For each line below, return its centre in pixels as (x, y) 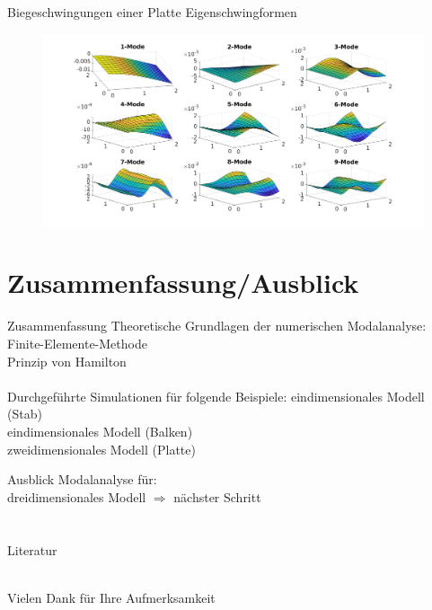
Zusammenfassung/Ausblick (183, 283)
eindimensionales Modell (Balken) (100, 431)
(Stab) (25, 414)
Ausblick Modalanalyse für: (82, 479)
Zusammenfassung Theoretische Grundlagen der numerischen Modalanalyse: (217, 326)
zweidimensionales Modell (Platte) (101, 449)
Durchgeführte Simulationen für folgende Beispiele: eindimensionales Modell (216, 396)
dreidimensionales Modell (77, 496)
